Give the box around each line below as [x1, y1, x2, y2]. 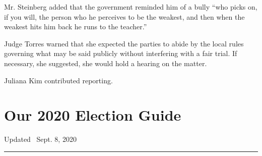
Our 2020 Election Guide [4, 105, 181, 125]
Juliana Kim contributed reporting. [4, 75, 113, 85]
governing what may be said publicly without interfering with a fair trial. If [4, 48, 237, 59]
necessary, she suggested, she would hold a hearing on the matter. [4, 58, 207, 68]
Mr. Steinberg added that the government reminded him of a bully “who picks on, [4, 2, 257, 12]
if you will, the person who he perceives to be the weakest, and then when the [4, 11, 245, 22]
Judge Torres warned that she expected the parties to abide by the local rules [4, 38, 244, 48]
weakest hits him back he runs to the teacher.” [4, 21, 147, 32]
